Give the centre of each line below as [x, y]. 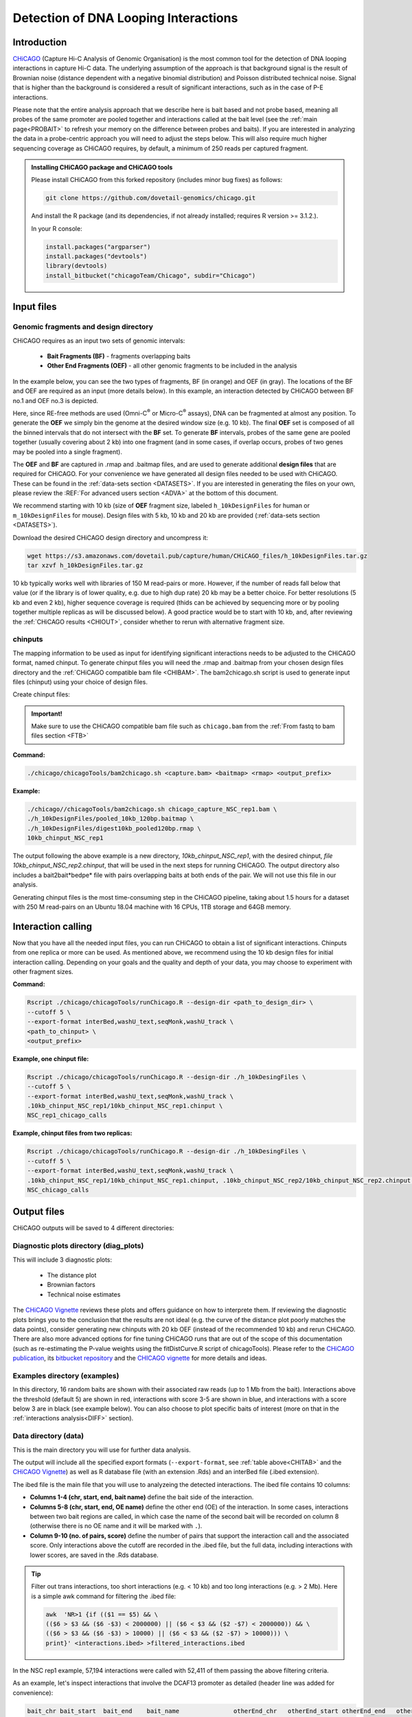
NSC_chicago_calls [58, 1190]
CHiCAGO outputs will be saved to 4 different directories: [93, 1228]
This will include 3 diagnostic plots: [62, 1260]
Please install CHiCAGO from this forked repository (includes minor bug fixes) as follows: [157, 180]
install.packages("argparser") [98, 247]
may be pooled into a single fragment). [68, 452]
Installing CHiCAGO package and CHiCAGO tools [102, 167]
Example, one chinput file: [51, 1058]
